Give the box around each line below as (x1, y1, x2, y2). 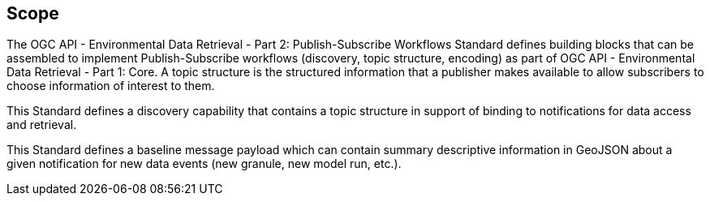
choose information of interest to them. (6, 79, 215, 93)
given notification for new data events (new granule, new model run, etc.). (6, 157, 402, 171)
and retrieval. (6, 118, 77, 132)
